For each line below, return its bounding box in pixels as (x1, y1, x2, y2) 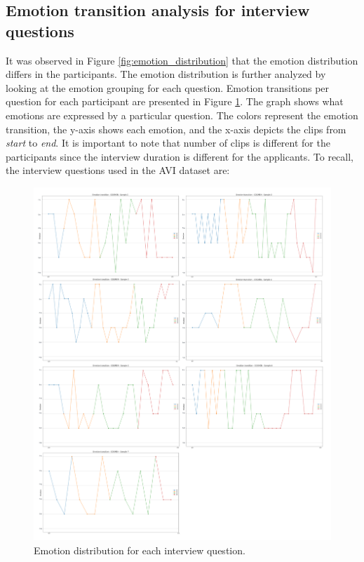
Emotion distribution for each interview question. (34, 542, 245, 557)
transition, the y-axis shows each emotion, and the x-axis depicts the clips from (6, 121, 346, 136)
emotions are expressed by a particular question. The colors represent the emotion (6, 107, 358, 122)
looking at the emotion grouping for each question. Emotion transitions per (6, 80, 330, 95)
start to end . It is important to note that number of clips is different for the (6, 135, 330, 150)
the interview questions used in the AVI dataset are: (6, 163, 230, 178)
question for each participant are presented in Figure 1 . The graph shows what (6, 94, 344, 109)
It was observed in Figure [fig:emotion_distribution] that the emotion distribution (6, 53, 358, 67)
